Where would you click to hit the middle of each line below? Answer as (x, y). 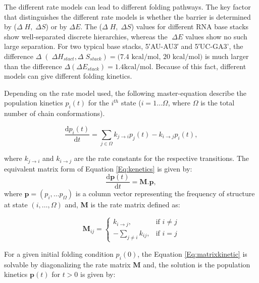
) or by (56, 26)
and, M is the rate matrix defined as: (122, 205)
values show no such (216, 36)
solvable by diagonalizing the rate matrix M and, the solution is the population (127, 264)
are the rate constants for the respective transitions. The (161, 158)
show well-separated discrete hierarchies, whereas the (86, 36)
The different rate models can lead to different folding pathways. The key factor (127, 7)
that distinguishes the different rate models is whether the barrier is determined (127, 16)
